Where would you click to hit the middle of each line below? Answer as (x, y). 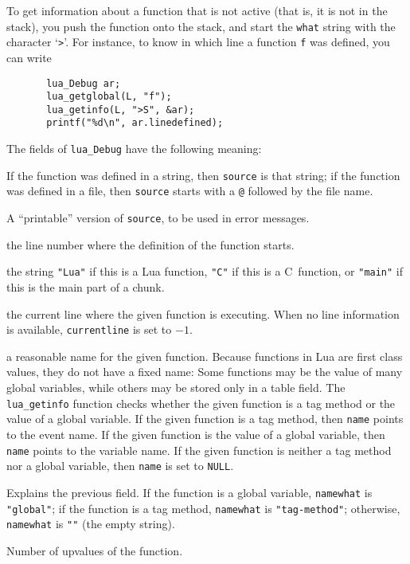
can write (29, 57)
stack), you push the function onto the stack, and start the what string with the (201, 26)
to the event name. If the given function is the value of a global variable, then (196, 434)
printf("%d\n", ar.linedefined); (135, 123)
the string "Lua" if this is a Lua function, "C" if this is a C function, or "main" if (205, 271)
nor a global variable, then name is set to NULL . (120, 466)
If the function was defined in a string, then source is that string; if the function (203, 175)
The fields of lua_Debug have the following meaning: (134, 149)
